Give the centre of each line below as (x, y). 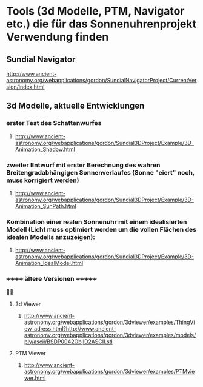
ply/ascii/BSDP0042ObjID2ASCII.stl (68, 342)
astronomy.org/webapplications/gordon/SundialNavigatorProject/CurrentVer (101, 80)
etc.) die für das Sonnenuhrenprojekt (101, 24)
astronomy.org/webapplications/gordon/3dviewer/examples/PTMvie (109, 371)
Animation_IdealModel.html (49, 263)
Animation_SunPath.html (46, 206)
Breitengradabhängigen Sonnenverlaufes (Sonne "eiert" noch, (101, 172)
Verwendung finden (58, 37)
